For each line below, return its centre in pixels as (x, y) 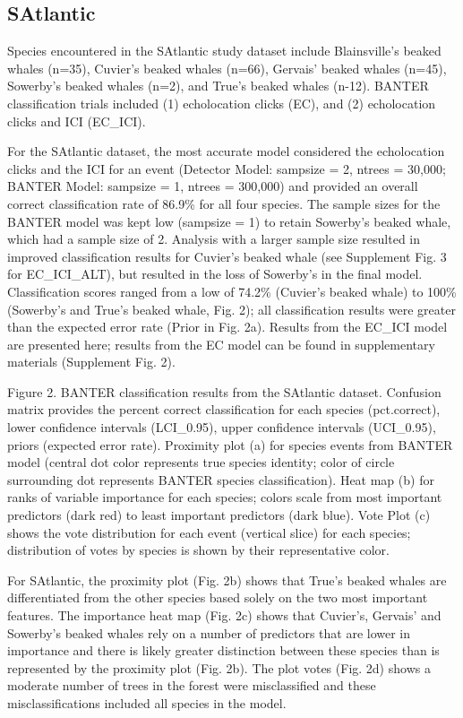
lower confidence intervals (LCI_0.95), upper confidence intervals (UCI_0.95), (222, 427)
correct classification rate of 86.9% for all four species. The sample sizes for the (224, 203)
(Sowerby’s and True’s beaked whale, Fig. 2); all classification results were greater (231, 309)
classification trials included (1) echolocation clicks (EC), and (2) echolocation (222, 103)
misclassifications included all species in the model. (147, 702)
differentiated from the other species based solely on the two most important (218, 597)
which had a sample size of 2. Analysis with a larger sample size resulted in (214, 239)
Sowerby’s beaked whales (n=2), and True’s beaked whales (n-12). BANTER (218, 86)
